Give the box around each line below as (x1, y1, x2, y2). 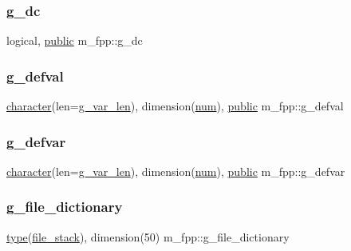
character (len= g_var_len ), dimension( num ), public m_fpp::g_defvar (6, 162, 345, 179)
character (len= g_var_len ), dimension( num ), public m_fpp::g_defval (6, 98, 344, 114)
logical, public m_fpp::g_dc (6, 32, 143, 49)
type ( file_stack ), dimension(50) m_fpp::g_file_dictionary (6, 228, 290, 245)
